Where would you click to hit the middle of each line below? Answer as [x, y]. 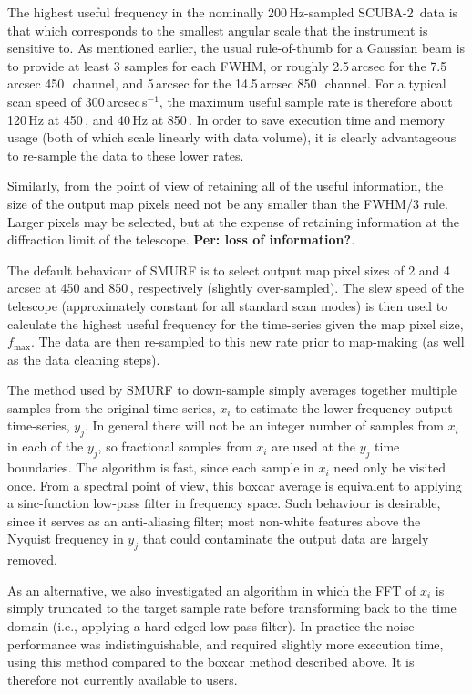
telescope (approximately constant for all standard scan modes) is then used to [228, 305]
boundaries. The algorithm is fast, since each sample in [161, 467]
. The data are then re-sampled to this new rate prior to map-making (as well [247, 342]
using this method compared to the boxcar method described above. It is [211, 662]
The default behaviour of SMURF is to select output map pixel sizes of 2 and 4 [229, 270]
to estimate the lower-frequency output [344, 407]
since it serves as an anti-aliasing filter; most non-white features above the [214, 520]
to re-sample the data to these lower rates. [126, 155]
